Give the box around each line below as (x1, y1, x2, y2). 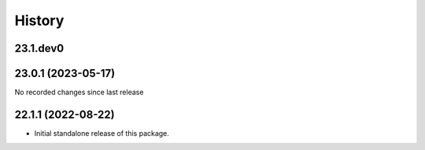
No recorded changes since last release (14, 87, 144, 97)
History (14, 12, 65, 29)
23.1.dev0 (14, 42, 65, 55)
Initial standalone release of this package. (34, 128, 169, 137)
